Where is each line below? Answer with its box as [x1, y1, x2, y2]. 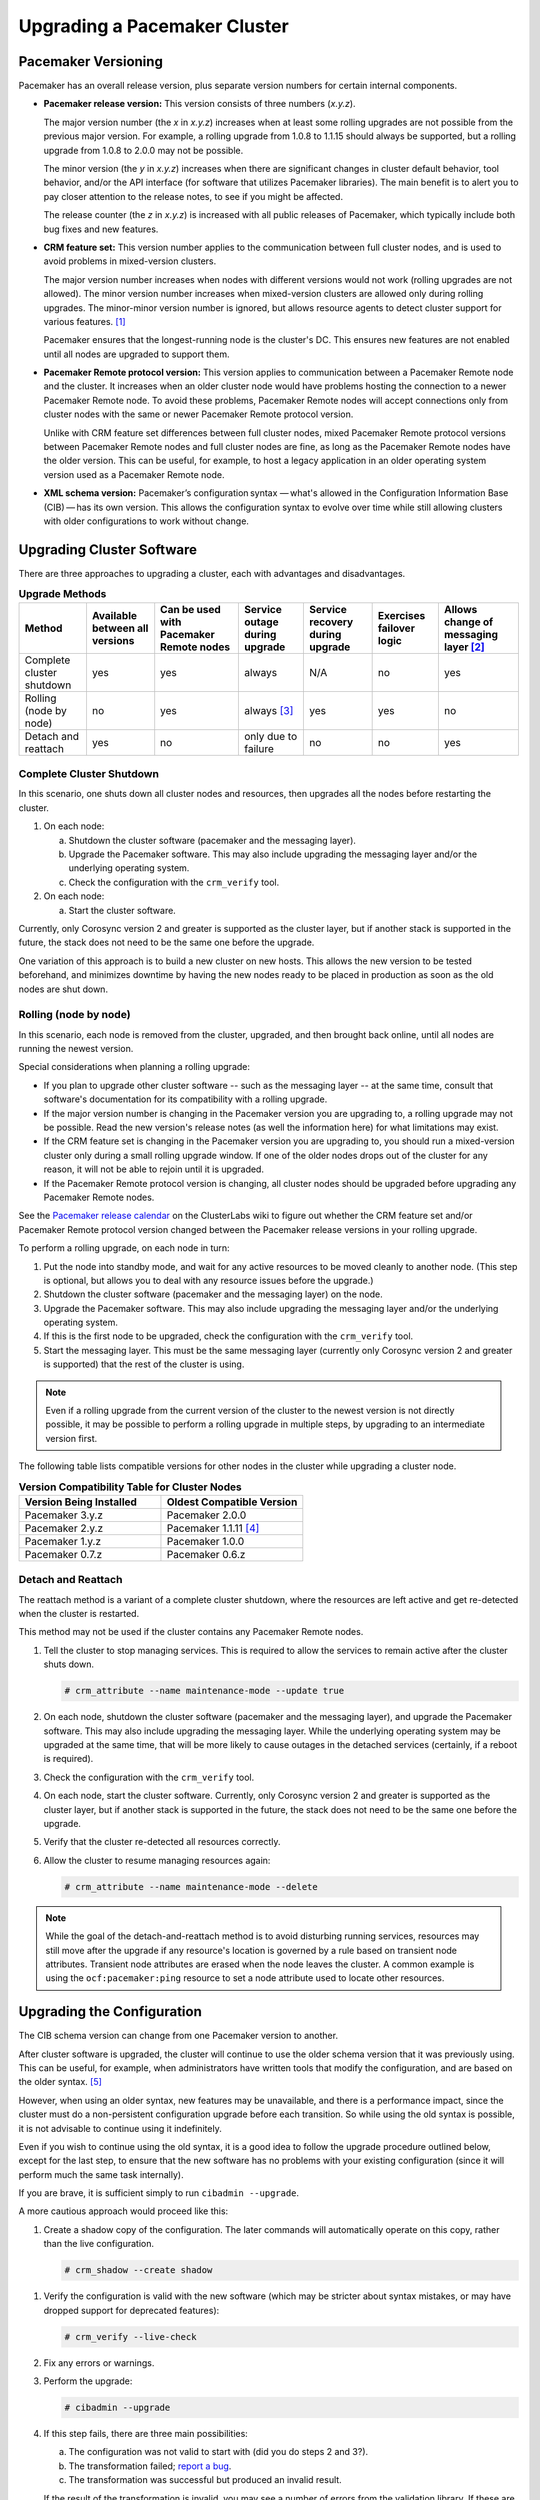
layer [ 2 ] [443, 640, 485, 654]
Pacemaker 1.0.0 [166, 1534, 245, 1548]
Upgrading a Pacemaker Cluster [18, 15, 289, 37]
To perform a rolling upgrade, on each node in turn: [18, 1242, 230, 1254]
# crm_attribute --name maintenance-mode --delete [64, 1881, 319, 1892]
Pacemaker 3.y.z [24, 1508, 104, 1522]
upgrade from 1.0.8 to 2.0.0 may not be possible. [43, 144, 244, 156]
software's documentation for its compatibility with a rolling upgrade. [43, 1093, 328, 1105]
